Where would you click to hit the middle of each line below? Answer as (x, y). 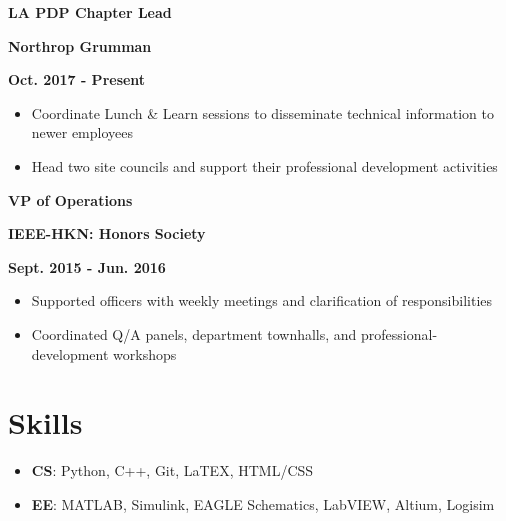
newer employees (82, 132)
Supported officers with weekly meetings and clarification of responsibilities (262, 300)
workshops (145, 353)
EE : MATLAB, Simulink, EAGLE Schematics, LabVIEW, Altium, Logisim (263, 503)
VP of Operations (70, 199)
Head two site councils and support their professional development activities (264, 165)
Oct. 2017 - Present (77, 79)
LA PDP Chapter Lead (90, 12)
